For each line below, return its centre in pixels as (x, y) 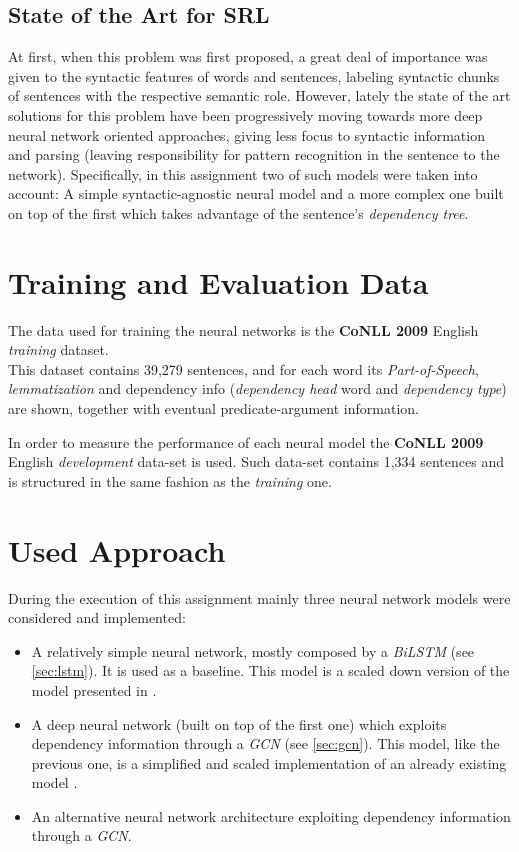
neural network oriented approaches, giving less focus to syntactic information (246, 134)
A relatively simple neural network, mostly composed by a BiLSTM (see (253, 650)
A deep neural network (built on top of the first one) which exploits (239, 723)
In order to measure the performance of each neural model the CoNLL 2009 (246, 441)
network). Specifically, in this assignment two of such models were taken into (243, 173)
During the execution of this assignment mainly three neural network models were (259, 597)
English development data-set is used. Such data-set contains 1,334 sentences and (256, 461)
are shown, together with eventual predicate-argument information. (213, 408)
